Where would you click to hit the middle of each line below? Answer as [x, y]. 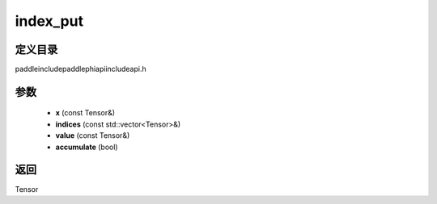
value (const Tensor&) [93, 135]
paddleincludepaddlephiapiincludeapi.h [81, 69]
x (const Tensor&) [85, 113]
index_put [49, 21]
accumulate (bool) [87, 147]
